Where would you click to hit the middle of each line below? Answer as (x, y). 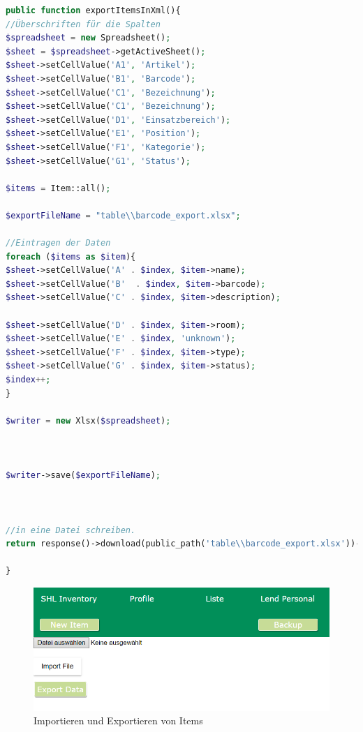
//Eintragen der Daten (58, 243)
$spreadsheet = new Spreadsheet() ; (88, 38)
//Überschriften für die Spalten (83, 24)
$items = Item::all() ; (58, 188)
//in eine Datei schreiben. (71, 530)
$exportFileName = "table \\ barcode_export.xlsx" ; (123, 215)
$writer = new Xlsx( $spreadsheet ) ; (88, 420)
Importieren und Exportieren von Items (118, 720)
